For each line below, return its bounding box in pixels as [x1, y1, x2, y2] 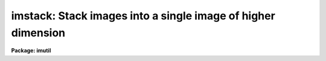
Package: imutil [11, 47, 51, 54]
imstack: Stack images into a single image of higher [11, 9, 276, 22]
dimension [11, 26, 66, 39]
